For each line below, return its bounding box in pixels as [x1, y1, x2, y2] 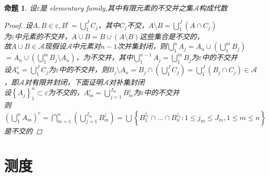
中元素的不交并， [14, 31, 72, 41]
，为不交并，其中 [76, 52, 133, 63]
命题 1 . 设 [4, 3, 37, 13]
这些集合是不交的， [139, 31, 204, 41]
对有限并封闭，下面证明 [24, 77, 103, 87]
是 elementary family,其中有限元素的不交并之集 [40, 3, 193, 13]
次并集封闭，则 [117, 41, 167, 51]
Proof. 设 [4, 19, 33, 30]
